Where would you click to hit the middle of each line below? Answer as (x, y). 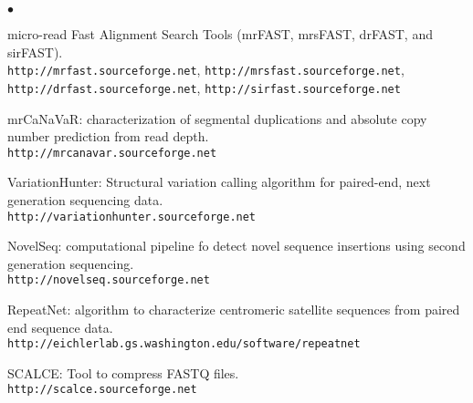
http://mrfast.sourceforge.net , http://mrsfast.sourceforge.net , (206, 70)
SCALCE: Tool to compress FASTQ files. (123, 372)
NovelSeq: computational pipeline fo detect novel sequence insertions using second (236, 246)
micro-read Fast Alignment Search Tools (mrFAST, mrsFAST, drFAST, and (220, 34)
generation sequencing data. (85, 199)
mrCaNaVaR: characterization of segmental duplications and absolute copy (217, 118)
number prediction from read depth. (108, 136)
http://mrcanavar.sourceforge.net (112, 153)
